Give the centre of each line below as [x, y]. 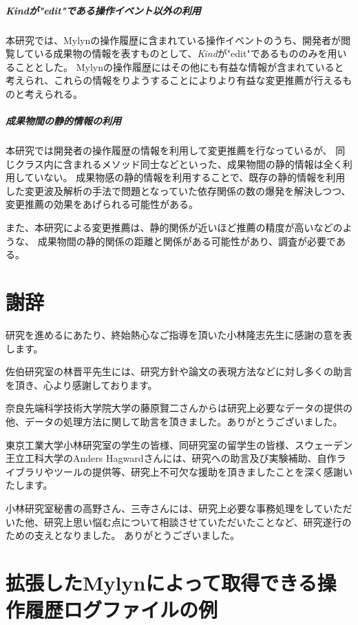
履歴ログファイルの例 [122, 610]
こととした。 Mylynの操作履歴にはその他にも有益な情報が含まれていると [179, 66]
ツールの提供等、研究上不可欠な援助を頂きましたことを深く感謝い [203, 471]
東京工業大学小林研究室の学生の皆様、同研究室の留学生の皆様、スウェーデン [179, 444]
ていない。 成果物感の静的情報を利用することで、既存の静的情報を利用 [185, 177]
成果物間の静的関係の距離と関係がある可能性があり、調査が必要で [187, 241]
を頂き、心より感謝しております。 [82, 384]
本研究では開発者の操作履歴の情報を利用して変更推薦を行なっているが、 [169, 150]
